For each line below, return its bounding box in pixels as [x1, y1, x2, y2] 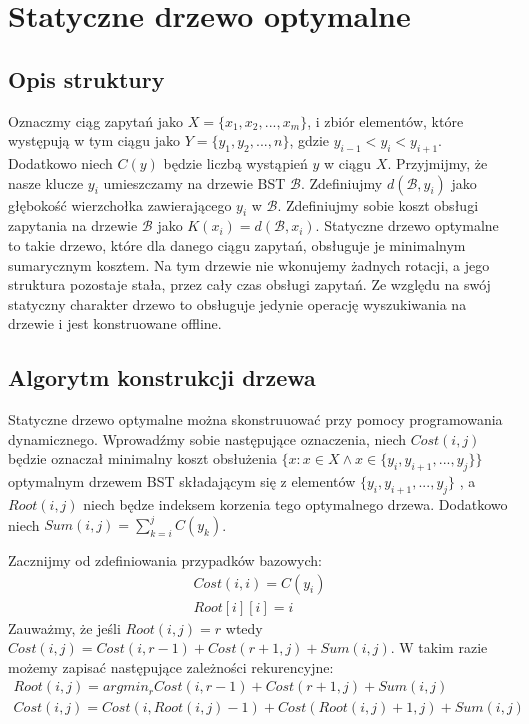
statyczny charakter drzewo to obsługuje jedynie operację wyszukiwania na [8, 293, 467, 314]
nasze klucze [8, 172, 84, 193]
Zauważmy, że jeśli [8, 617, 121, 638]
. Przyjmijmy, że [387, 152, 488, 173]
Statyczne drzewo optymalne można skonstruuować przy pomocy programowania [8, 409, 503, 430]
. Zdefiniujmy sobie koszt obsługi [277, 194, 479, 215]
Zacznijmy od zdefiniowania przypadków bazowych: [8, 550, 322, 570]
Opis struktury [8, 63, 165, 94]
